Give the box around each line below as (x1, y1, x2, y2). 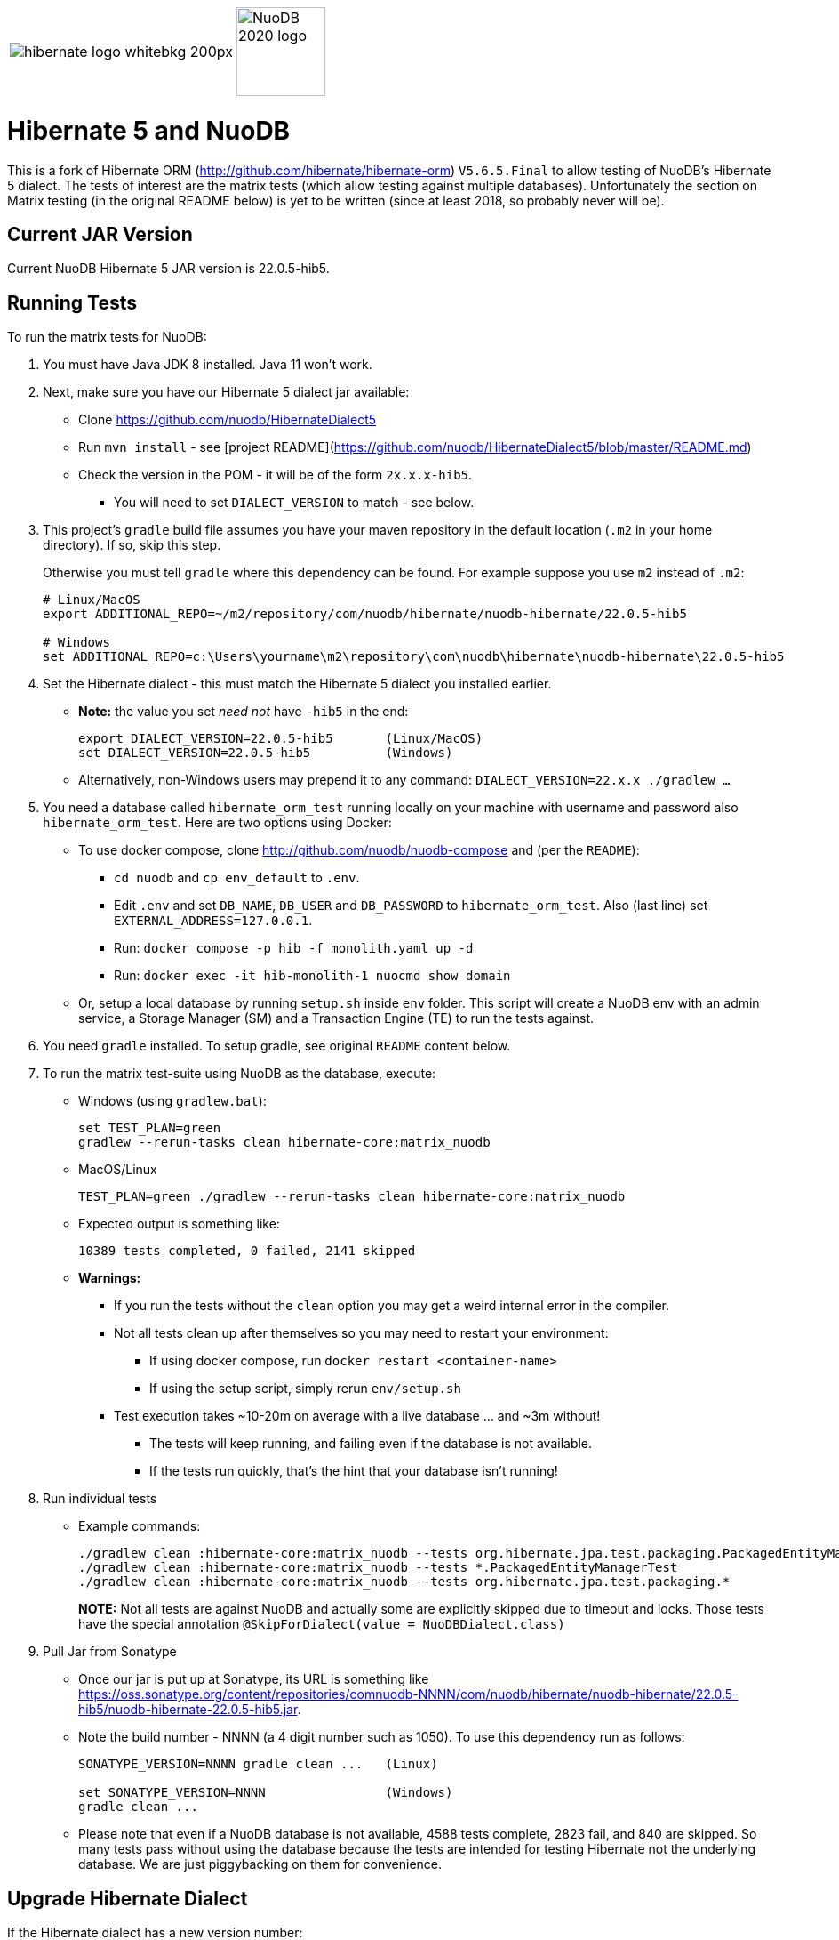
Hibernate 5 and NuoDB (7, 115, 291, 146)
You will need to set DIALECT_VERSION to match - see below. (114, 495, 475, 511)
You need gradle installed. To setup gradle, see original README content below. (43, 1038, 511, 1054)
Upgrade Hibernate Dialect (7, 1887, 248, 1910)
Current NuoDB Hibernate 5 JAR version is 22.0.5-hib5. (7, 261, 330, 277)
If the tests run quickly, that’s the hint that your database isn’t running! (149, 1463, 558, 1479)
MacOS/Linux (78, 1162, 157, 1178)
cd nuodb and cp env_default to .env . (114, 870, 360, 886)
